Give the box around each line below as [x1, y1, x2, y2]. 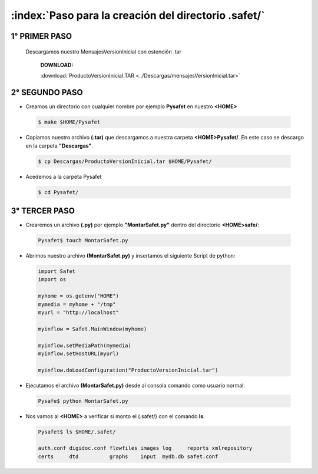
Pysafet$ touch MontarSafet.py [38, 237, 129, 244]
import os [38, 276, 67, 283]
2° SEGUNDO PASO [11, 88, 83, 98]
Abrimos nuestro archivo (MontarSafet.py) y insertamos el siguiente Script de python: [25, 252, 236, 259]
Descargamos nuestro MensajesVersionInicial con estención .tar [25, 48, 182, 55]
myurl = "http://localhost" [38, 309, 119, 316]
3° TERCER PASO [11, 206, 75, 216]
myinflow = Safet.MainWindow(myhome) [38, 325, 147, 332]
